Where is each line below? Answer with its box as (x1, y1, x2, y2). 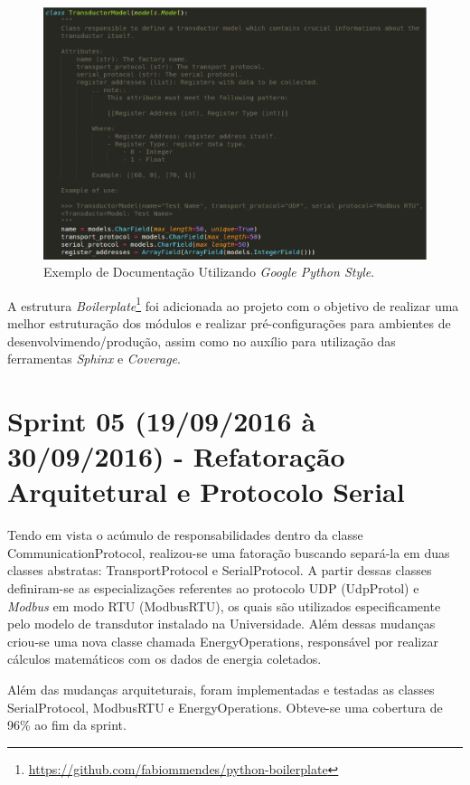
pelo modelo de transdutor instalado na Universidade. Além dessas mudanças (7, 614, 436, 633)
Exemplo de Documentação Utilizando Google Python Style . (43, 262, 375, 281)
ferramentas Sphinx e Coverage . (7, 349, 181, 368)
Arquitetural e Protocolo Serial (7, 473, 405, 510)
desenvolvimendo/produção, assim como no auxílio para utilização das (7, 331, 396, 350)
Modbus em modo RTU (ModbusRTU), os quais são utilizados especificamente (7, 596, 441, 615)
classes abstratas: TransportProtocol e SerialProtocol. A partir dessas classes (7, 561, 432, 580)
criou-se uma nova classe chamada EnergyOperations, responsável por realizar (7, 631, 438, 650)
